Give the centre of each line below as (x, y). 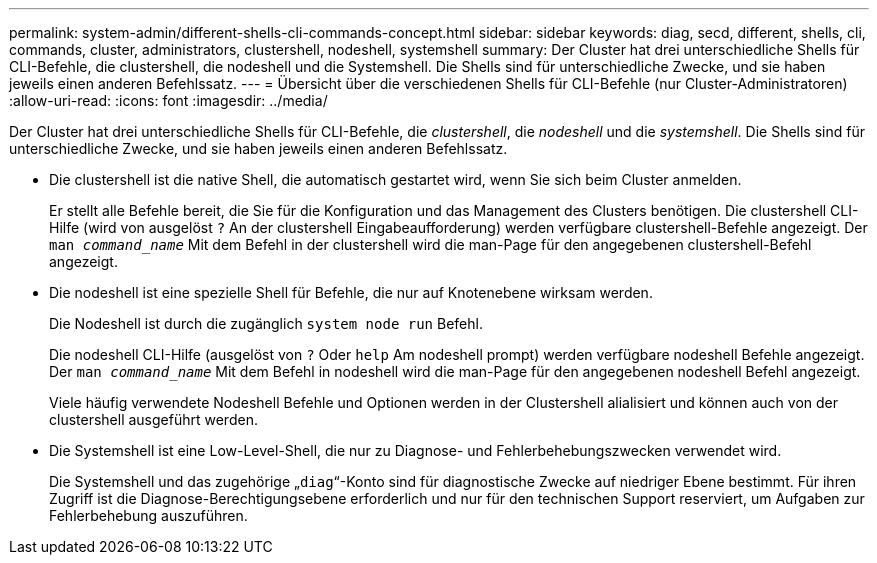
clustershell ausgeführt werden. (153, 419)
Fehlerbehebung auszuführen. (148, 515)
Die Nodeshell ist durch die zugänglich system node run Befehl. (266, 323)
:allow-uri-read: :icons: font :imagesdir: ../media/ (168, 100)
